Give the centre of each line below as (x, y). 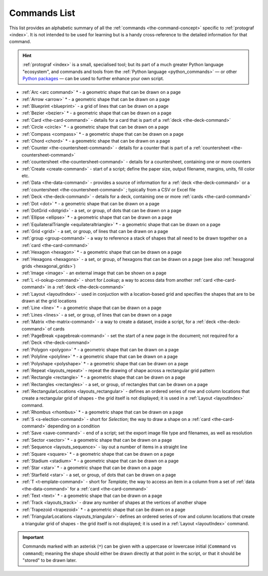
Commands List (42, 13)
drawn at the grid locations (49, 301)
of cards (56, 329)
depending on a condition (74, 426)
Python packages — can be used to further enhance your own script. (93, 78)
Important (33, 537)
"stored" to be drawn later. (50, 560)
